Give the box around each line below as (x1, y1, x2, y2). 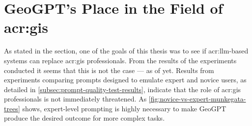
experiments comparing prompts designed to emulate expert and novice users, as (4, 75, 247, 85)
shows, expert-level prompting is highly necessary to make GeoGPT (22, 103, 226, 113)
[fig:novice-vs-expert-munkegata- (148, 94, 246, 104)
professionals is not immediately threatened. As (4, 94, 147, 104)
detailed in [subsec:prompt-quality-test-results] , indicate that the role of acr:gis (4, 84, 241, 94)
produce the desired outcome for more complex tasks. (4, 113, 165, 123)
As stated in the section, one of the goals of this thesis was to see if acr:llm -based (4, 46, 249, 56)
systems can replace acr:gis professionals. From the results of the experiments (4, 55, 237, 65)
